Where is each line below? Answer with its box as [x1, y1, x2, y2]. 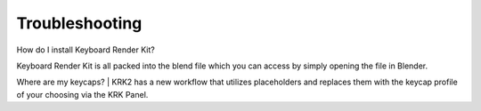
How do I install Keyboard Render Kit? [16, 44, 155, 55]
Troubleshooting [16, 13, 143, 33]
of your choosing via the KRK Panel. [16, 89, 149, 99]
